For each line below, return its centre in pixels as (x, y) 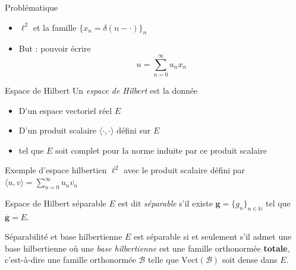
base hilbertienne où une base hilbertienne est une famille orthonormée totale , (147, 248)
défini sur (134, 130)
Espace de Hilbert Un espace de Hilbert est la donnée (101, 90)
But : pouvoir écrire (55, 48)
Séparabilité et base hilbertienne (64, 236)
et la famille (55, 27)
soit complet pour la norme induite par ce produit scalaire (161, 150)
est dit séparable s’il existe (165, 203)
